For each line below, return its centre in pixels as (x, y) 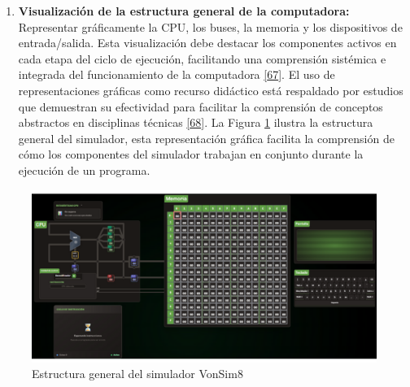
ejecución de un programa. (84, 170)
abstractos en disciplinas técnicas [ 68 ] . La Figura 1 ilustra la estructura (196, 122)
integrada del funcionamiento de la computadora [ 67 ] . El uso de (177, 74)
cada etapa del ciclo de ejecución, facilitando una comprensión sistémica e (202, 58)
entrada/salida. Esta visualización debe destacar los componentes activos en (207, 43)
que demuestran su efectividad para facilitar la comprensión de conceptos (201, 106)
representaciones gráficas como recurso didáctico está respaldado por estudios (211, 90)
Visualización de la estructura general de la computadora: (184, 11)
